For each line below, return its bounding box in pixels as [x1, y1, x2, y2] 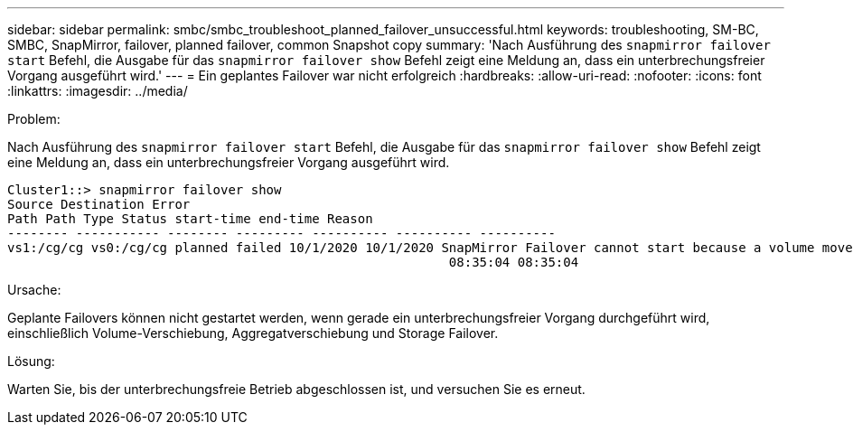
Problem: [7, 111, 61, 127]
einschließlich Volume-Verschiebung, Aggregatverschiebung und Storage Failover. [7, 325, 499, 341]
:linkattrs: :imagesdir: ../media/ [7, 83, 188, 99]
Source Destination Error [7, 197, 191, 211]
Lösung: [7, 353, 55, 369]
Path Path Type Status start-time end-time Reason [7, 211, 373, 226]
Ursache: [7, 282, 61, 297]
